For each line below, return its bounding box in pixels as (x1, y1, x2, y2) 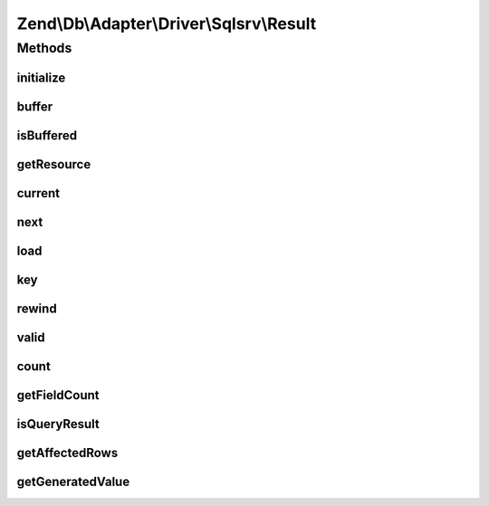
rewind (16, 301, 58, 316)
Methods (16, 40, 72, 56)
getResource (16, 157, 91, 172)
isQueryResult (16, 416, 100, 432)
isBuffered (16, 128, 78, 143)
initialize (16, 70, 66, 85)
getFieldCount (16, 387, 100, 403)
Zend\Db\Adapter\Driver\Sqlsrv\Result (16, 14, 317, 33)
